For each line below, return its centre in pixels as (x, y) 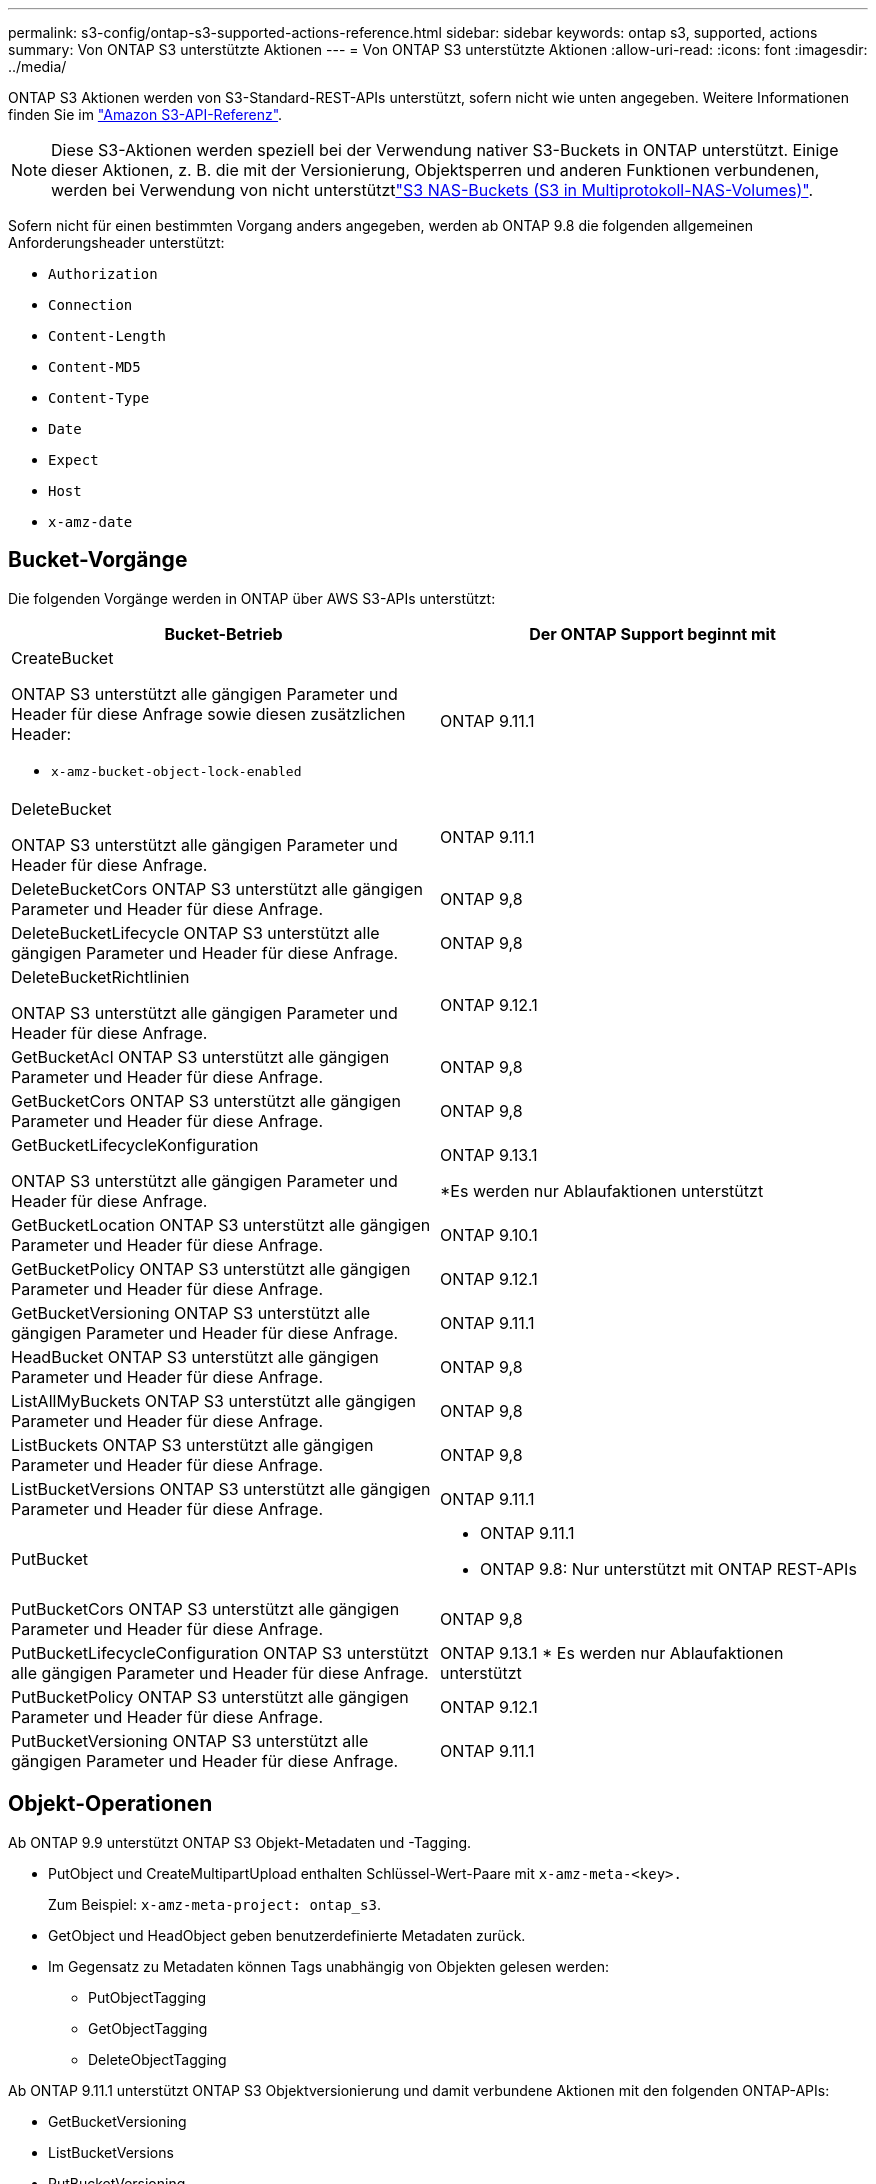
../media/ (37, 66)
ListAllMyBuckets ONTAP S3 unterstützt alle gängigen (213, 1400)
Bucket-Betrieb (223, 633)
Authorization (103, 274)
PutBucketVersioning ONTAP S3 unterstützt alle (190, 1740)
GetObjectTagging (148, 2028)
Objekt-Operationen (110, 1804)
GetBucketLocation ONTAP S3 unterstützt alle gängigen (221, 1224)
